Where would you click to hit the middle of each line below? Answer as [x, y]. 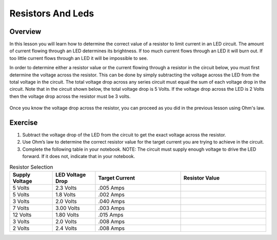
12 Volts [22, 215]
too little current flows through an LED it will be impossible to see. [79, 58]
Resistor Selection [31, 167]
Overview [25, 32]
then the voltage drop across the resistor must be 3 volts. [70, 96]
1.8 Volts [66, 195]
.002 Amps [112, 195]
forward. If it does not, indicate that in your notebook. [79, 156]
